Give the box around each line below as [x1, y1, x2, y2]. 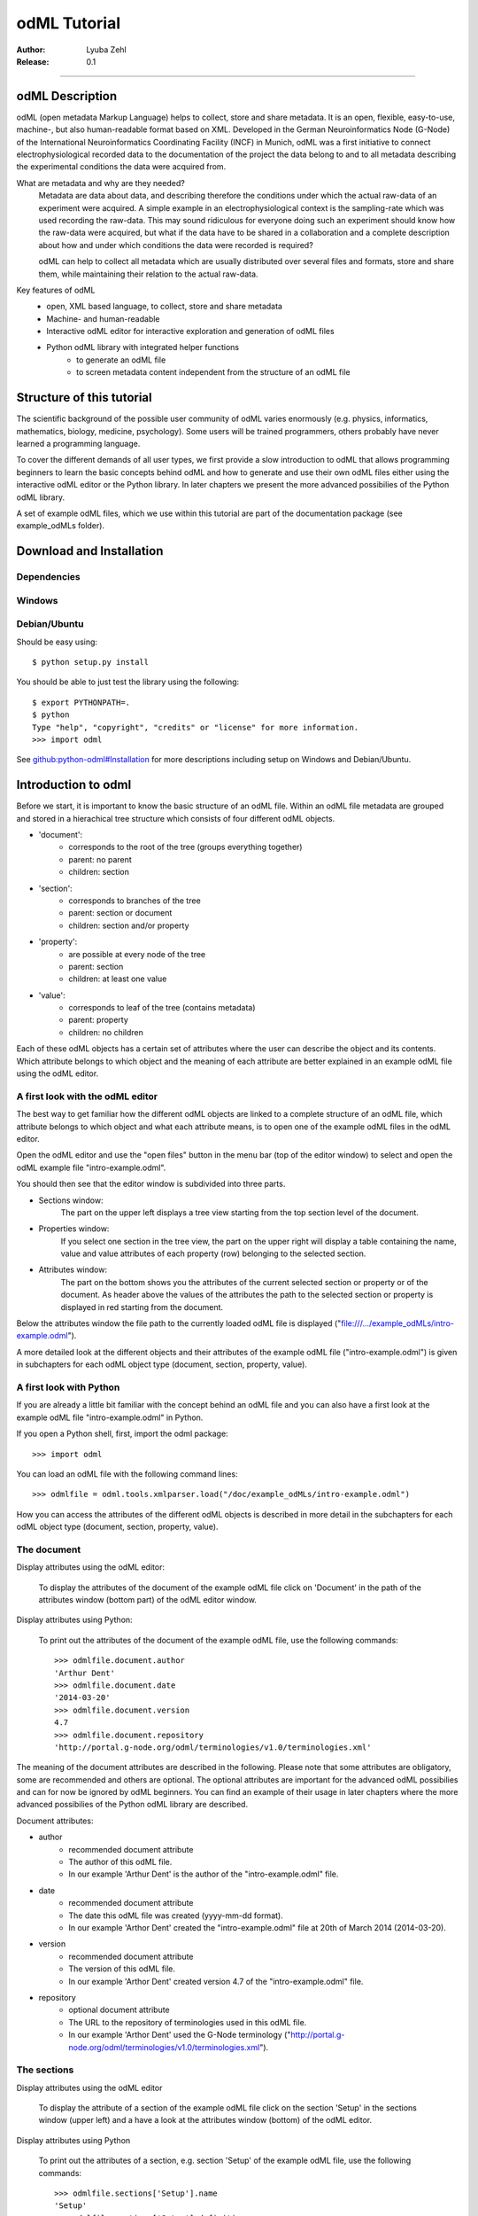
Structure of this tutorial [16, 390, 152, 405]
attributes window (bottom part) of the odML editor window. [38, 1595, 257, 1604]
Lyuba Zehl [86, 44, 127, 55]
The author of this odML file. [68, 1857, 173, 1868]
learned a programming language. [16, 438, 141, 449]
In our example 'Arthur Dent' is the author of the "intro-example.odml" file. [68, 1869, 339, 1879]
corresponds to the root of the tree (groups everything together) [68, 842, 303, 853]
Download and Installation [16, 543, 164, 558]
